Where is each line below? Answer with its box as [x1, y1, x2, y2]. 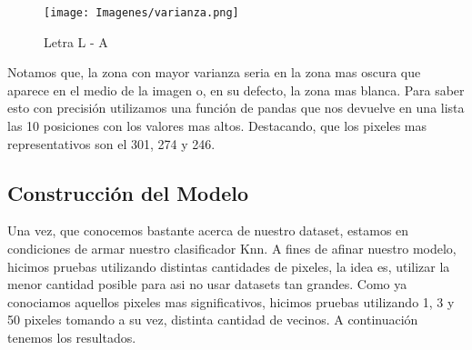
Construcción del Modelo [7, 178, 249, 206]
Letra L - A [44, 32, 108, 51]
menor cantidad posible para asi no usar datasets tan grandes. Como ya [7, 275, 407, 294]
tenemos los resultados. [7, 327, 136, 346]
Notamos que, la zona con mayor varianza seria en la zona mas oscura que [7, 63, 421, 82]
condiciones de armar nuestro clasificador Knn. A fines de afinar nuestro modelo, [7, 239, 457, 258]
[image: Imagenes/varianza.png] [44, 6, 239, 19]
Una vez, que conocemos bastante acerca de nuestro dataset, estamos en [7, 221, 409, 240]
